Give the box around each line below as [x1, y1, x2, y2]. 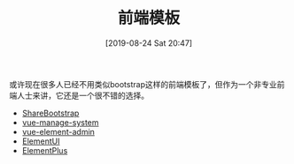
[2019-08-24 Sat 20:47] [104, 37, 193, 48]
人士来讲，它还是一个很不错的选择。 [16, 90, 149, 101]
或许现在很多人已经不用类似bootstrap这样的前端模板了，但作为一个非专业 [9, 78, 277, 89]
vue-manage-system [21, 116, 99, 128]
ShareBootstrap [21, 108, 80, 118]
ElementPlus [21, 145, 68, 155]
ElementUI [21, 136, 60, 146]
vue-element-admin [21, 126, 96, 137]
